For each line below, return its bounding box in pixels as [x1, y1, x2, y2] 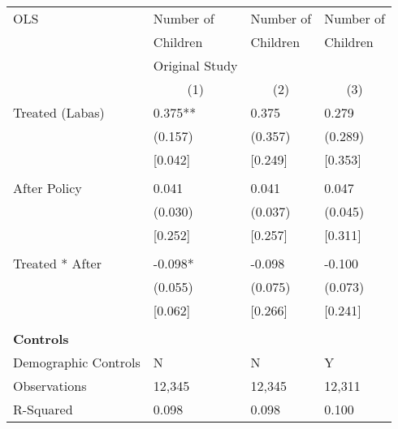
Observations [13, 376, 87, 395]
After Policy [13, 178, 82, 197]
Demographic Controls [13, 353, 141, 371]
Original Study [153, 56, 238, 75]
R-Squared [13, 400, 73, 418]
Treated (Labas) [13, 103, 105, 122]
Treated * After [13, 254, 102, 272]
